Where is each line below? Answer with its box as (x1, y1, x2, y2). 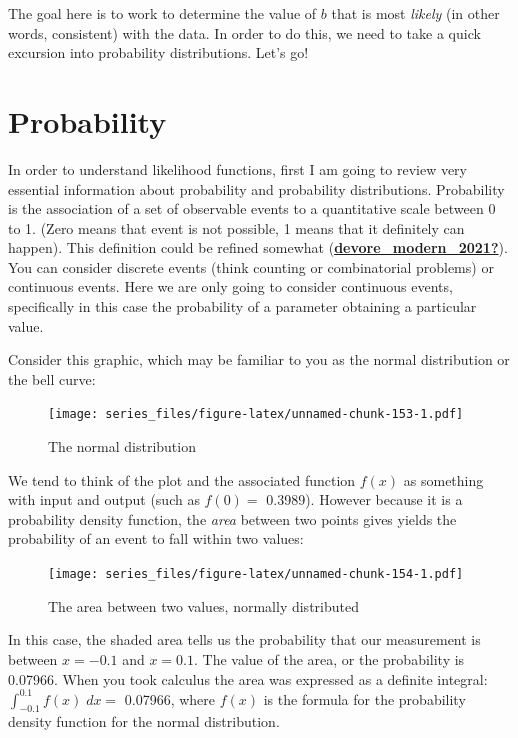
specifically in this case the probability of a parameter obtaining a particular (8, 296, 477, 317)
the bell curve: (8, 368, 96, 389)
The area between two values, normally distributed (48, 595, 359, 616)
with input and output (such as (8, 489, 200, 510)
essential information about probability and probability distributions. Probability (8, 178, 505, 199)
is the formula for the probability (263, 688, 466, 709)
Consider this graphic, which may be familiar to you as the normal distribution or (8, 349, 510, 370)
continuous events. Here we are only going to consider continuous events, (8, 276, 453, 297)
